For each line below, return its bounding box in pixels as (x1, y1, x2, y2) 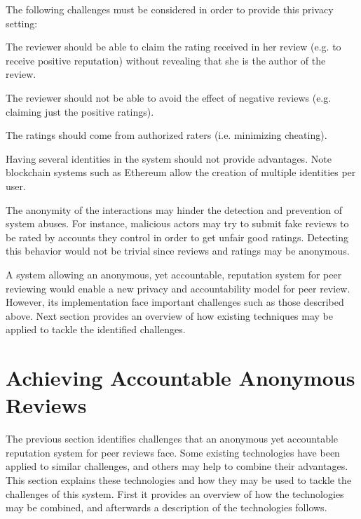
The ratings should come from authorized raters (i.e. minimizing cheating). (6, 128, 327, 142)
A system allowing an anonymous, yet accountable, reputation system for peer (6, 267, 342, 281)
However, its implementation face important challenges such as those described (6, 295, 344, 309)
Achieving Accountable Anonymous (6, 363, 355, 392)
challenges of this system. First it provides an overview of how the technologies (6, 486, 344, 501)
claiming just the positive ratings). (6, 104, 154, 119)
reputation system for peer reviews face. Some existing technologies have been (6, 445, 340, 459)
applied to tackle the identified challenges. (6, 322, 186, 337)
